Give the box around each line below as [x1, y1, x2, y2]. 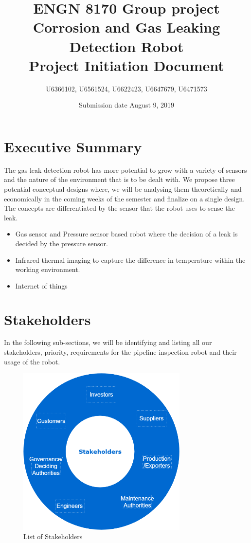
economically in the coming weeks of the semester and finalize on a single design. [4, 193, 245, 203]
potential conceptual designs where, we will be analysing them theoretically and [4, 184, 242, 194]
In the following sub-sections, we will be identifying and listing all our [4, 337, 212, 347]
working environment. [15, 264, 80, 274]
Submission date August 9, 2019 [78, 100, 175, 110]
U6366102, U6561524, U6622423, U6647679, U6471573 [46, 83, 207, 93]
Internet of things [15, 280, 68, 290]
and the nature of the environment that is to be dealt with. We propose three [4, 174, 235, 184]
